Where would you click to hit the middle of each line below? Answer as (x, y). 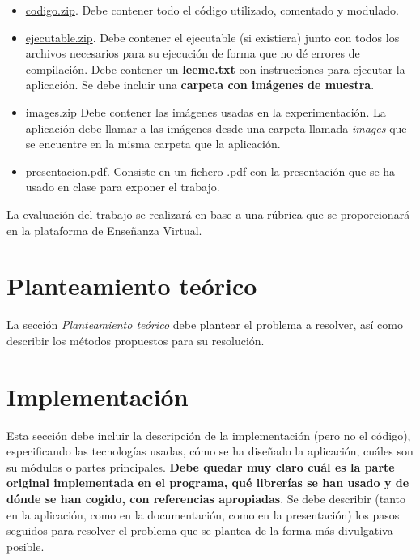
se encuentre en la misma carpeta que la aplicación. (153, 144)
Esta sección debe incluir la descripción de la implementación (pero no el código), (209, 435)
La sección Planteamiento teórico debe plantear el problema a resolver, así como (205, 325)
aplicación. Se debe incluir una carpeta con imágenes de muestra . (200, 85)
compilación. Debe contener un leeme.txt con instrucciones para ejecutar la (215, 68)
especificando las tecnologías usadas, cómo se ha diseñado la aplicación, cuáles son (210, 451)
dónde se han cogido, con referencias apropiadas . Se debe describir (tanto (206, 498)
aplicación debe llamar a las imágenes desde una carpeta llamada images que (216, 128)
